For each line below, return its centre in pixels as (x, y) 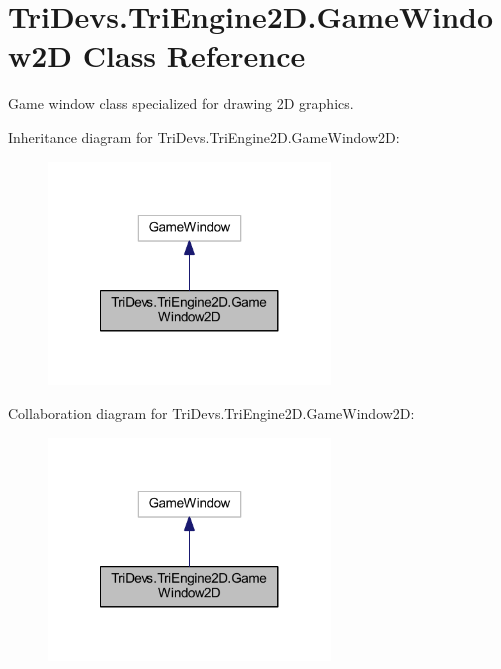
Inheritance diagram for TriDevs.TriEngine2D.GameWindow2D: (204, 136)
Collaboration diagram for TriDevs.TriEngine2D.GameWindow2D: (211, 412)
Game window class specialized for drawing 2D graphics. (181, 103)
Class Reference (194, 55)
